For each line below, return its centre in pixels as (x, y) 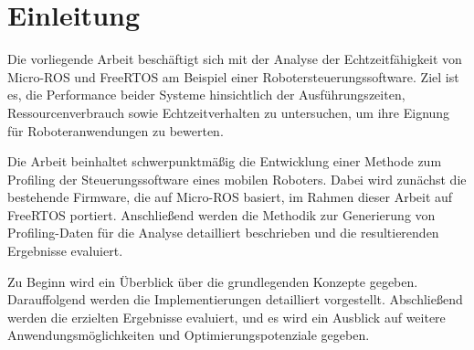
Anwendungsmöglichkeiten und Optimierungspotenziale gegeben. (189, 335)
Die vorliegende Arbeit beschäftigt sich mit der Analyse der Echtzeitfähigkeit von (235, 59)
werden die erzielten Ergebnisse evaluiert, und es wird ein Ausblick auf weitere (226, 317)
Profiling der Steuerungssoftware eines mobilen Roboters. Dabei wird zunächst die (237, 179)
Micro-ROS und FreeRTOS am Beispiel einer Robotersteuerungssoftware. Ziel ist (233, 76)
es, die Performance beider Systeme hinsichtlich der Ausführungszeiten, (206, 95)
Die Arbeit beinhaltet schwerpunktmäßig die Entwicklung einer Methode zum (225, 161)
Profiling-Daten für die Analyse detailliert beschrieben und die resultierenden (223, 233)
